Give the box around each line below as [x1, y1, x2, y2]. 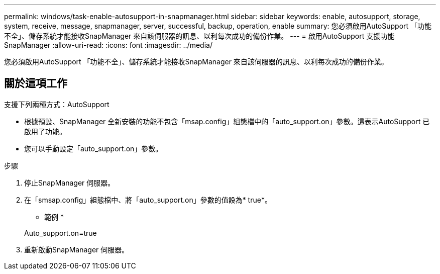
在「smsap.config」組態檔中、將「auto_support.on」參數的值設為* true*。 [24, 195, 272, 204]
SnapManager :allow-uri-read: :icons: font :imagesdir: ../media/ [4, 41, 212, 49]
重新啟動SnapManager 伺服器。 [24, 245, 129, 254]
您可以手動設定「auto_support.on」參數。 [24, 144, 163, 153]
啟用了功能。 [24, 127, 66, 136]
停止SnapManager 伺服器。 [24, 178, 115, 187]
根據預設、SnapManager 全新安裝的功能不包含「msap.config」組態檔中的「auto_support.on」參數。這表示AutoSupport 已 [24, 117, 430, 126]
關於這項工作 [4, 77, 67, 90]
